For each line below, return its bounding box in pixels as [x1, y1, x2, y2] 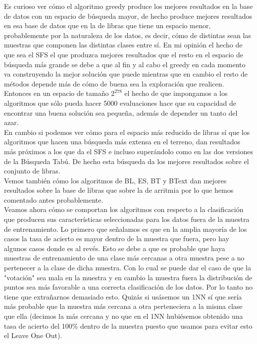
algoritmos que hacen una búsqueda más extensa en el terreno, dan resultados [4, 136, 240, 147]
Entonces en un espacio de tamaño [4, 88, 109, 98]
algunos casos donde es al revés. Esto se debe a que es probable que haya [4, 243, 225, 253]
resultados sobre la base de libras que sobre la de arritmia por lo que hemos [4, 185, 234, 195]
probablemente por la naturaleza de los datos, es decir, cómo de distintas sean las [4, 30, 251, 40]
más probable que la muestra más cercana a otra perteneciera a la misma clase [4, 301, 243, 311]
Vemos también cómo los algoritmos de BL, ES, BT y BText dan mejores [4, 175, 227, 185]
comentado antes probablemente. [4, 194, 103, 205]
